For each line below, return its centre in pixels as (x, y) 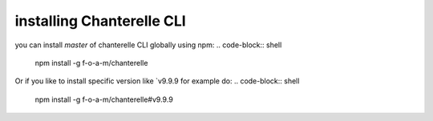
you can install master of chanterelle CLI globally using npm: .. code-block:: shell (148, 45)
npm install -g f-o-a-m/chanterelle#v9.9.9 (104, 99)
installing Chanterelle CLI (100, 21)
